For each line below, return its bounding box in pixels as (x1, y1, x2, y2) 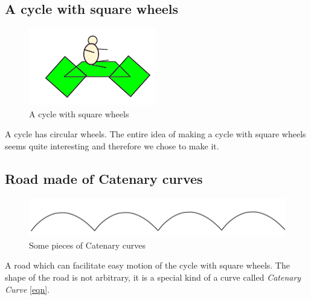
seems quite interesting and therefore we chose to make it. (5, 139, 219, 152)
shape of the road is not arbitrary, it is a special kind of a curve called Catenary (5, 270, 301, 283)
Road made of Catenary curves (5, 169, 203, 187)
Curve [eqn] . (5, 282, 50, 295)
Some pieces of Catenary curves (29, 238, 146, 251)
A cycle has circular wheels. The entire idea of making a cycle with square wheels (5, 128, 306, 140)
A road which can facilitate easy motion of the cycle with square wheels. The (5, 259, 290, 272)
